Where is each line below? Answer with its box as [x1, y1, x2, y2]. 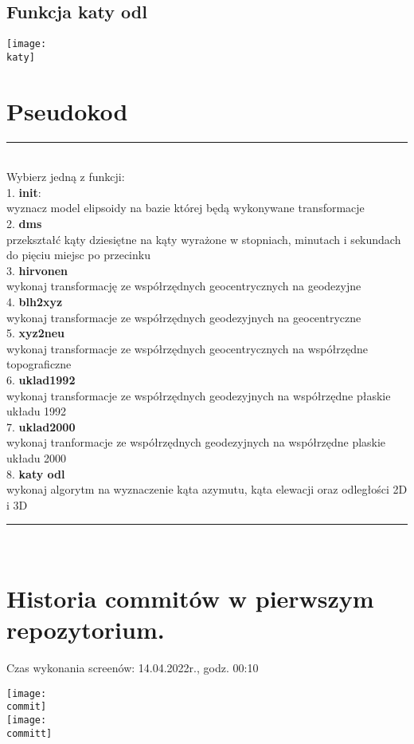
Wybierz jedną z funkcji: [6, 168, 125, 185]
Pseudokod [6, 94, 128, 127]
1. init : [6, 183, 41, 200]
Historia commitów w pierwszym [6, 582, 374, 615]
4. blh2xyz [6, 293, 63, 309]
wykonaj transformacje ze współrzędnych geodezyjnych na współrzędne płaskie [6, 387, 391, 403]
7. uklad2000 [6, 418, 76, 435]
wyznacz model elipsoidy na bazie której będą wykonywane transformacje [6, 199, 365, 216]
